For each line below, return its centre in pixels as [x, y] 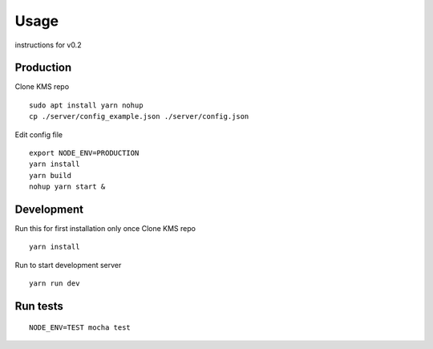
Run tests [39, 306]
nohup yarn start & [67, 187]
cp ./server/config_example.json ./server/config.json [139, 117]
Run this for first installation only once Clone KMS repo [105, 229]
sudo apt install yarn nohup [86, 105]
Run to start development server [68, 265]
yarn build [51, 175]
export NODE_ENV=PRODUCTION [84, 153]
